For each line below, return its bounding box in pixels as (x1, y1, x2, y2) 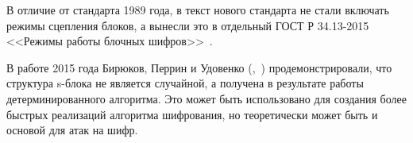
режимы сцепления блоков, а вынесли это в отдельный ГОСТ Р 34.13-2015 (6, 17, 369, 33)
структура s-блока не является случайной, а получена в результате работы (6, 75, 364, 91)
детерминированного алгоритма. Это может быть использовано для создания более (6, 90, 407, 106)
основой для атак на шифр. (6, 122, 138, 138)
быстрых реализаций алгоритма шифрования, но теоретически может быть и (6, 106, 378, 122)
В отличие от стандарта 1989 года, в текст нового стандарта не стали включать (6, 2, 389, 17)
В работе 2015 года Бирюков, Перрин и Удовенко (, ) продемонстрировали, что (6, 59, 392, 75)
